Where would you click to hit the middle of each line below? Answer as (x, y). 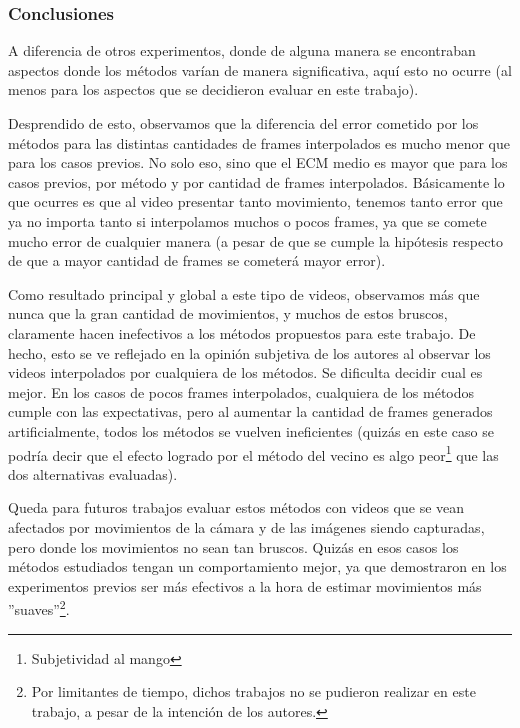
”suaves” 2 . (39, 607)
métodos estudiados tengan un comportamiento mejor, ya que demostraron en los (257, 566)
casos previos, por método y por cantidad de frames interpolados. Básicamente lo (256, 181)
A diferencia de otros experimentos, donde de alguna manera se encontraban (242, 50)
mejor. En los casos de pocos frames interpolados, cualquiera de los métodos (241, 391)
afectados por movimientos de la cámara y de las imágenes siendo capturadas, (246, 526)
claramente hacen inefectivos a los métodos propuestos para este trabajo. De (242, 332)
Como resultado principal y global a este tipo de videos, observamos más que (244, 293)
